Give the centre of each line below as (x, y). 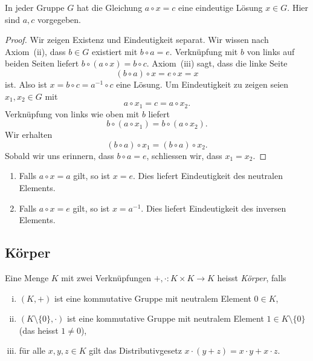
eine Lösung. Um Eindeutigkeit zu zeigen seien (202, 84)
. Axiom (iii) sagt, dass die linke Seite (217, 63)
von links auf (271, 51)
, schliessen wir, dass (184, 155)
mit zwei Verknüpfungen (106, 277)
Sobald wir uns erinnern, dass (60, 155)
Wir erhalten (29, 135)
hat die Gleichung (109, 7)
